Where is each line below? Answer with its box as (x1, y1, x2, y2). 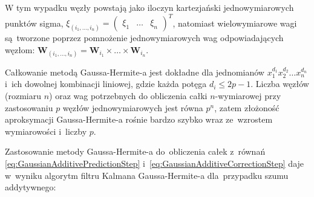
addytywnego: (5, 181, 56, 193)
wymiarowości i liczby (5, 124, 87, 137)
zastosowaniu (5, 101, 53, 114)
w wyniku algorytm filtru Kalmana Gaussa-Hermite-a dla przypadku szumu (5, 169, 289, 181)
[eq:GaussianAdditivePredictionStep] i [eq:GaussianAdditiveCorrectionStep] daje (5, 157, 304, 170)
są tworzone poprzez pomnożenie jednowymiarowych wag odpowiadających (5, 31, 284, 44)
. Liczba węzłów (250, 77, 309, 90)
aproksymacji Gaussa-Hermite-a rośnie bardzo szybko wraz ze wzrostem (5, 113, 273, 126)
